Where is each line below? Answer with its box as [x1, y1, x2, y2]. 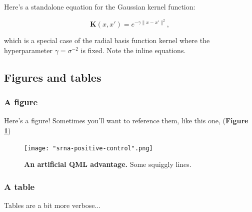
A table [4, 180, 35, 192]
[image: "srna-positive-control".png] [24, 144, 153, 152]
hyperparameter [4, 45, 52, 55]
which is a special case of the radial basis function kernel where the [4, 35, 210, 46]
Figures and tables [4, 69, 101, 85]
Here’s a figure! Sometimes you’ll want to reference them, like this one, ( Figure [4, 115, 248, 126]
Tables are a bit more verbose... [4, 200, 101, 210]
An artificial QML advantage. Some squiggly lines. [24, 159, 191, 169]
